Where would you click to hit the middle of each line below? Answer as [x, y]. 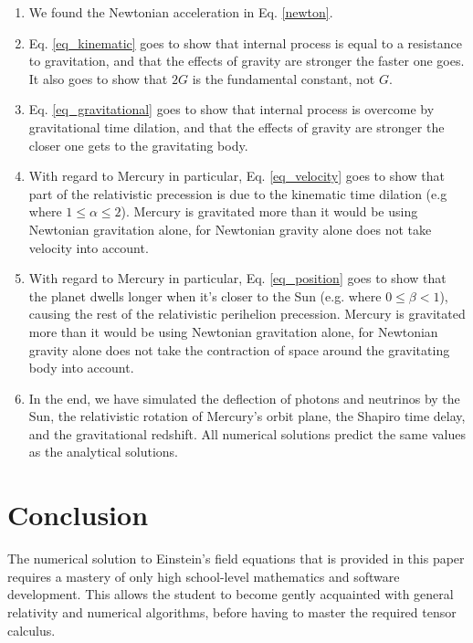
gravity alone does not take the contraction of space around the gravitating [239, 349]
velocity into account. [89, 247]
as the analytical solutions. [103, 452]
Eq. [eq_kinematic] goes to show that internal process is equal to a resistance [245, 42]
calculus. [32, 630]
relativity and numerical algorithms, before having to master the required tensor [232, 611]
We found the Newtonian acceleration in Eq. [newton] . [181, 12]
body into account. [81, 368]
